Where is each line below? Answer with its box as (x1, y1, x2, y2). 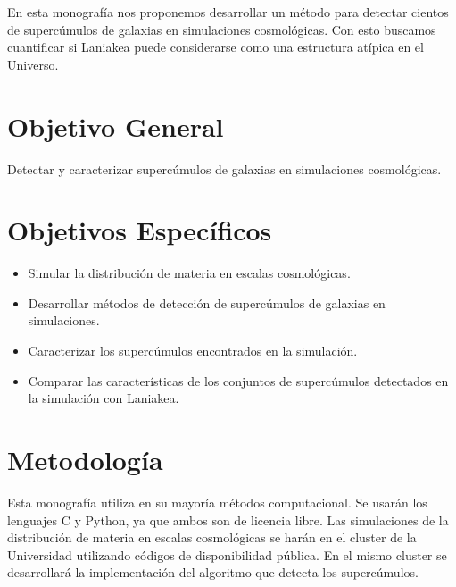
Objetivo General (7, 107, 224, 144)
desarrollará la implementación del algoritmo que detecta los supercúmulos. (7, 563, 419, 582)
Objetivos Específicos (7, 212, 272, 248)
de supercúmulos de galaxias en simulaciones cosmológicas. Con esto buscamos (7, 20, 436, 38)
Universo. (7, 55, 59, 73)
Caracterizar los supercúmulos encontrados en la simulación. (28, 341, 358, 359)
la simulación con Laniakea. (28, 389, 179, 407)
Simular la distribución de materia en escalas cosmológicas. (28, 264, 351, 282)
